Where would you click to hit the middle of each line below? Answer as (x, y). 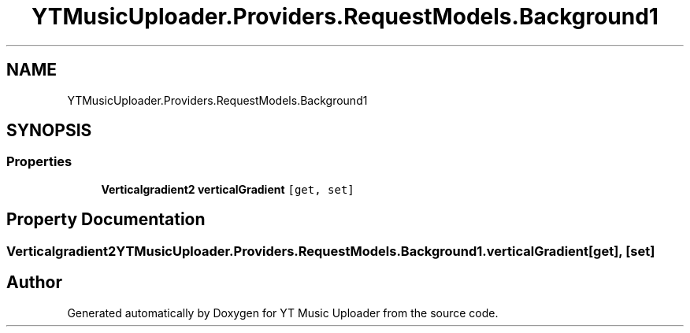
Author (34, 283)
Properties (39, 162)
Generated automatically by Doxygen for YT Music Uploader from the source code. (283, 313)
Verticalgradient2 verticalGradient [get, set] (228, 189)
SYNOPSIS (49, 131)
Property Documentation (106, 220)
